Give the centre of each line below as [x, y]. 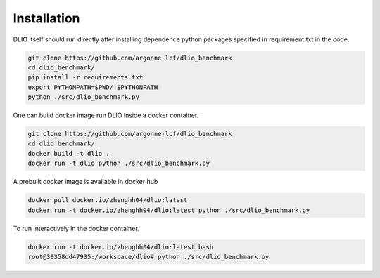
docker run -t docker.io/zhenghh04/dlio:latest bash [121, 247]
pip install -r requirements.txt [85, 78]
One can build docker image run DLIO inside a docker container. [106, 115]
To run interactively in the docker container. [76, 228]
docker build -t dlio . [69, 153]
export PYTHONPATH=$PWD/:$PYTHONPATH [93, 87]
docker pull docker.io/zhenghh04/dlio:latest [108, 200]
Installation [46, 18]
